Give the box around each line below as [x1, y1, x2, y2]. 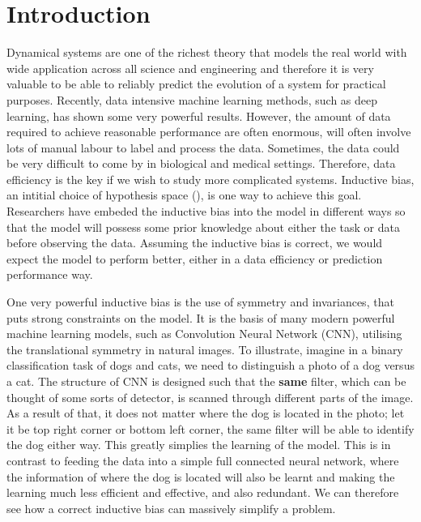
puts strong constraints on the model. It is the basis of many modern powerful [6, 309, 395, 326]
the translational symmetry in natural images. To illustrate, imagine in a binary [6, 340, 403, 357]
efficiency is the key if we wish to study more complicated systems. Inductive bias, [6, 170, 415, 187]
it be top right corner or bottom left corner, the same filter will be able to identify [6, 420, 415, 437]
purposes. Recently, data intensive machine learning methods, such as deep [6, 91, 378, 108]
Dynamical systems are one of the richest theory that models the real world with [6, 44, 407, 61]
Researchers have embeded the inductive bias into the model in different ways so [6, 203, 406, 220]
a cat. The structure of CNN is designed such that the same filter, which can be [6, 373, 406, 389]
